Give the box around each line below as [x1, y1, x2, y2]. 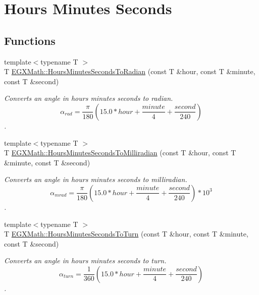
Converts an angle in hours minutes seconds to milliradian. [4, 174, 187, 185]
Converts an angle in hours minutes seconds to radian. [4, 93, 173, 103]
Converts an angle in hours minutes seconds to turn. [4, 255, 167, 266]
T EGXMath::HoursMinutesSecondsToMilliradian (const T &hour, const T [4, 147, 236, 158]
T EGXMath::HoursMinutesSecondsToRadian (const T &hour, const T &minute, [4, 66, 255, 77]
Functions [4, 32, 56, 48]
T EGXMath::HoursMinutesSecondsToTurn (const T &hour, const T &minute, [4, 228, 248, 239]
